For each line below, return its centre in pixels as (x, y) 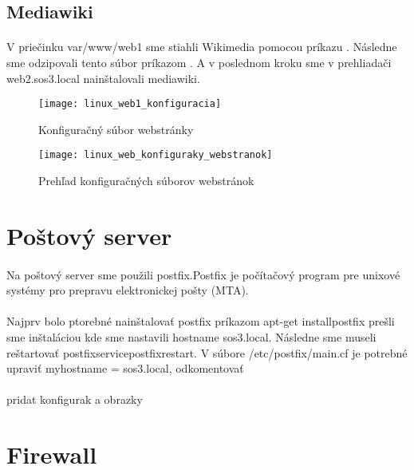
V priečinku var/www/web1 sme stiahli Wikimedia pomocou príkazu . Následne (202, 47)
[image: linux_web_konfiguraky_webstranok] (156, 155)
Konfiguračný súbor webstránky (116, 129)
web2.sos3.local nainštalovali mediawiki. (103, 78)
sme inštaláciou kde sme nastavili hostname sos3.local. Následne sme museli (191, 337)
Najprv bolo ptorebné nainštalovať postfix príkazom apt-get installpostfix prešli (201, 321)
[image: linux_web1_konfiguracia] (130, 104)
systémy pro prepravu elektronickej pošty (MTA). (128, 290)
